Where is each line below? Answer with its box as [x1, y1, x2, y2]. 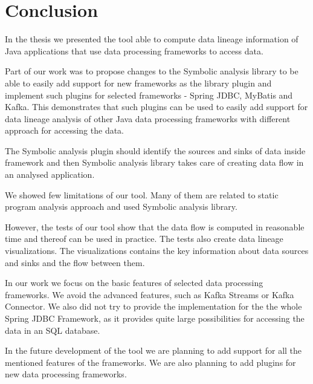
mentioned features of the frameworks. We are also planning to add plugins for [5, 356, 296, 368]
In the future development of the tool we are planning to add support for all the [5, 344, 302, 357]
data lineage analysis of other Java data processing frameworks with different [5, 112, 291, 125]
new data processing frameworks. [5, 368, 127, 380]
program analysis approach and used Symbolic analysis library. [5, 200, 237, 213]
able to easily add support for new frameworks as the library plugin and [5, 76, 272, 89]
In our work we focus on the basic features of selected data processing [5, 276, 263, 289]
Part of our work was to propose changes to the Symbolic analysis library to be [5, 65, 298, 77]
